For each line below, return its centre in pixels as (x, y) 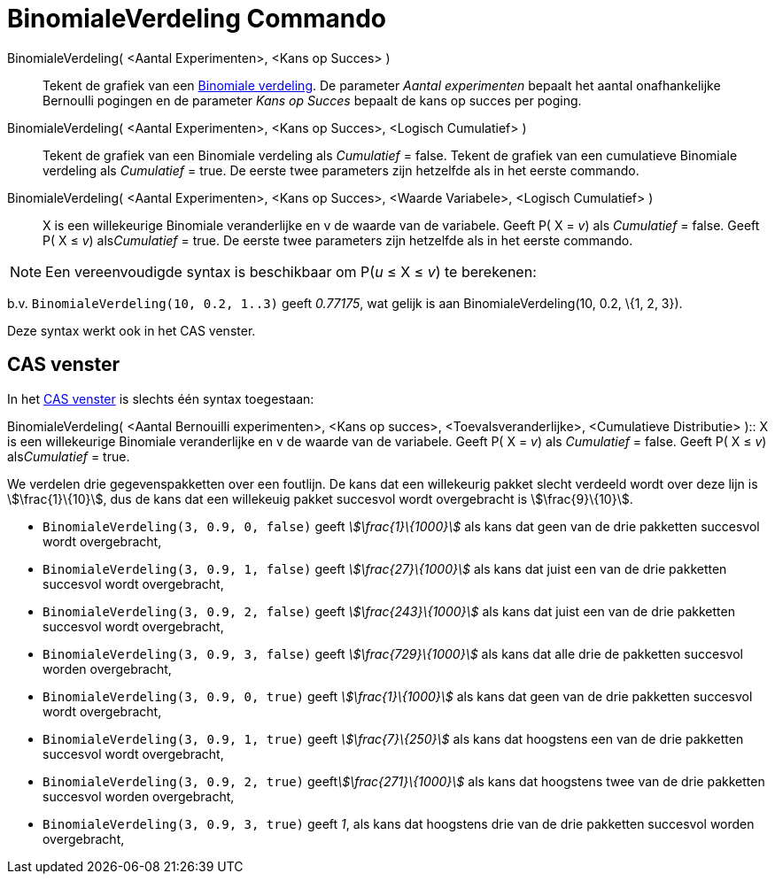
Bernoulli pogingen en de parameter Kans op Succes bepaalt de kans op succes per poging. (312, 100)
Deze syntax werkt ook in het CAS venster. (132, 330)
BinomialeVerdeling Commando (197, 19)
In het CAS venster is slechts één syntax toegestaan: (161, 398)
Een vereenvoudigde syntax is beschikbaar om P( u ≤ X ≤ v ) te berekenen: (291, 271)
